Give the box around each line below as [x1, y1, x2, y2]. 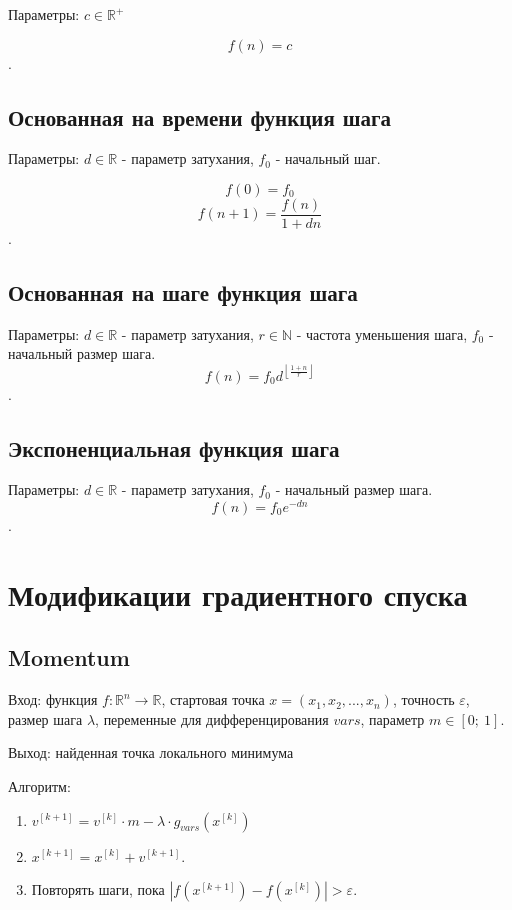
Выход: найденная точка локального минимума [8, 742, 294, 763]
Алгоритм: [8, 775, 71, 796]
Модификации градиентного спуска [8, 573, 468, 614]
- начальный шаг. [275, 148, 381, 169]
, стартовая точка [161, 689, 265, 710]
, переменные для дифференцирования [95, 708, 329, 729]
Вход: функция [8, 689, 98, 710]
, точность [392, 689, 455, 710]
